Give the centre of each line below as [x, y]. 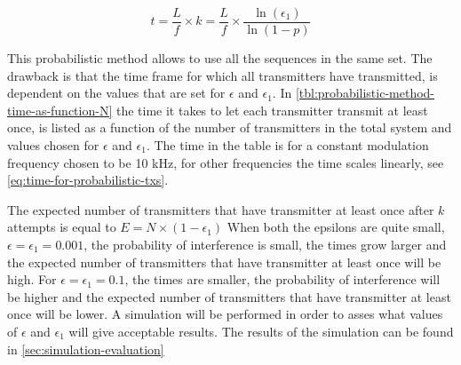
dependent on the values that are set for [116, 93]
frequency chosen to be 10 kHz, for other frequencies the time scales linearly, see [226, 162]
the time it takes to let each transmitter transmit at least [272, 110]
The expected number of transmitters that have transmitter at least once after [221, 209]
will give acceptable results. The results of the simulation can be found [261, 331]
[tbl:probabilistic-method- [365, 93]
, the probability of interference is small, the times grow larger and [265, 244]
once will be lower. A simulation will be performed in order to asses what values [225, 314]
